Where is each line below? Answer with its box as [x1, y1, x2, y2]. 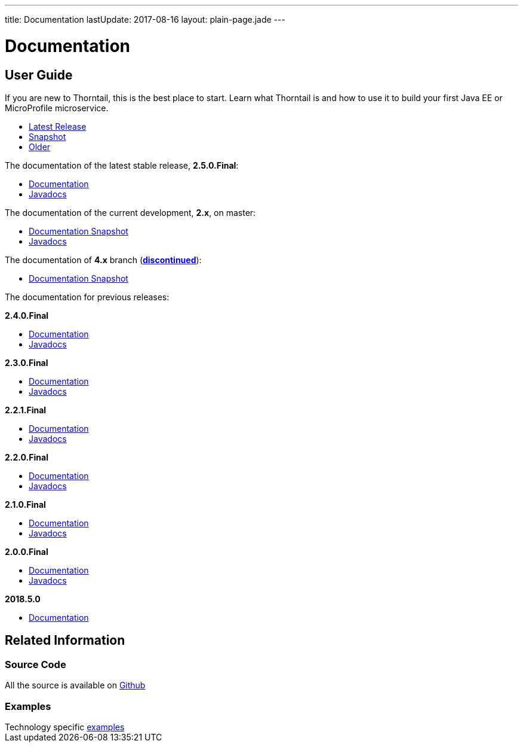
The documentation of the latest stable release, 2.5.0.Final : [5, 160, 239, 170]
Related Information [5, 633, 125, 648]
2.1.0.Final [5, 499, 46, 510]
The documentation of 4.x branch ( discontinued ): [5, 254, 202, 265]
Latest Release [29, 121, 87, 132]
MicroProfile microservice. [5, 102, 109, 113]
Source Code [5, 658, 66, 670]
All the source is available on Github [5, 680, 146, 691]
